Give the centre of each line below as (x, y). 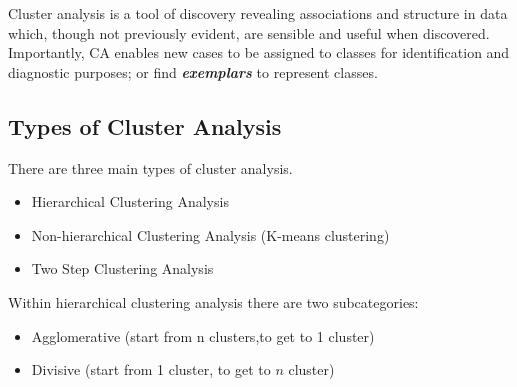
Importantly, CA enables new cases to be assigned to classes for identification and (259, 52)
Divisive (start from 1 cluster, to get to (151, 369)
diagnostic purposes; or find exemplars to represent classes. (193, 71)
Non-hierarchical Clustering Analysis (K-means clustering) (210, 234)
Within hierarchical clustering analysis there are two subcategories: (213, 301)
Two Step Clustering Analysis (122, 268)
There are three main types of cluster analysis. (150, 167)
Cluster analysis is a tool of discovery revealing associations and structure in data (258, 13)
